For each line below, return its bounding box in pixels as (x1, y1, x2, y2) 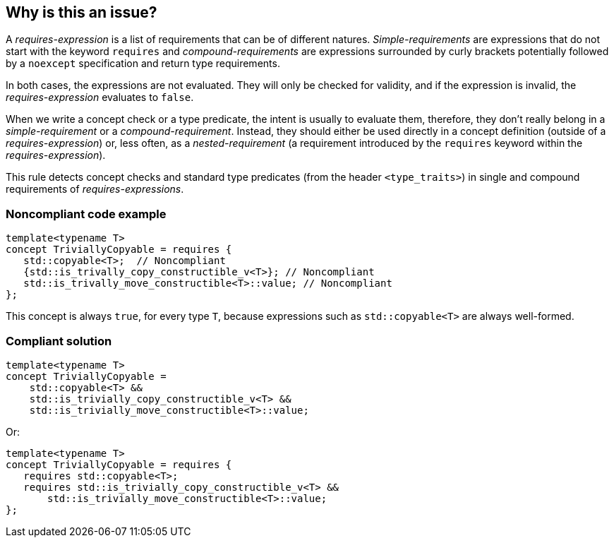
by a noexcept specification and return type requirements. (6, 57, 280, 70)
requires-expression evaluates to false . (6, 91, 194, 104)
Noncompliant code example (6, 206, 167, 221)
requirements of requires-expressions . (6, 183, 184, 196)
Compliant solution (6, 333, 112, 348)
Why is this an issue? (6, 4, 157, 21)
